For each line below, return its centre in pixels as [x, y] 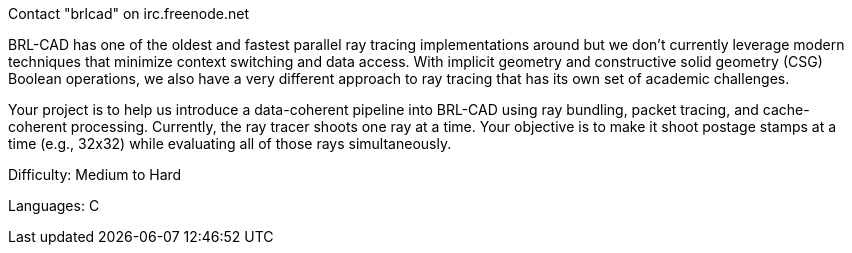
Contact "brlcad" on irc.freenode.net [128, 13]
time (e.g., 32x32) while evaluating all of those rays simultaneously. [230, 143]
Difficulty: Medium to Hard [95, 174]
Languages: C [54, 205]
